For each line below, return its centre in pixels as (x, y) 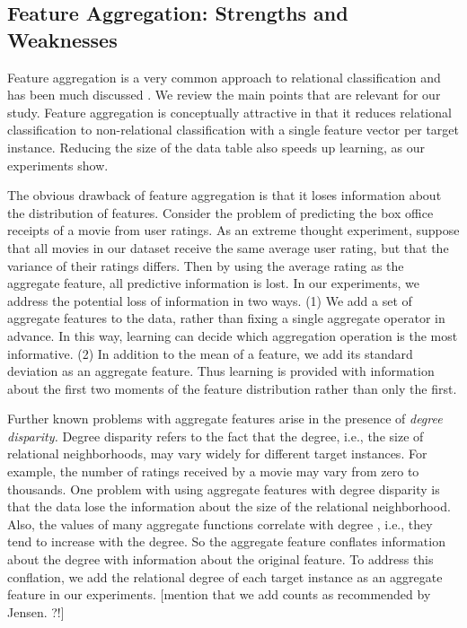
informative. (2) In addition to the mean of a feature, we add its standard (210, 353)
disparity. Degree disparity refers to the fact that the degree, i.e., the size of (216, 436)
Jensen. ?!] (36, 611)
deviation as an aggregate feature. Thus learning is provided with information (221, 371)
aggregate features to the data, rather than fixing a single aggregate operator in (226, 318)
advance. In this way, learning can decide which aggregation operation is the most (233, 335)
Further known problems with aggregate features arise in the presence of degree (225, 419)
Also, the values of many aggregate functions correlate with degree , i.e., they (220, 523)
